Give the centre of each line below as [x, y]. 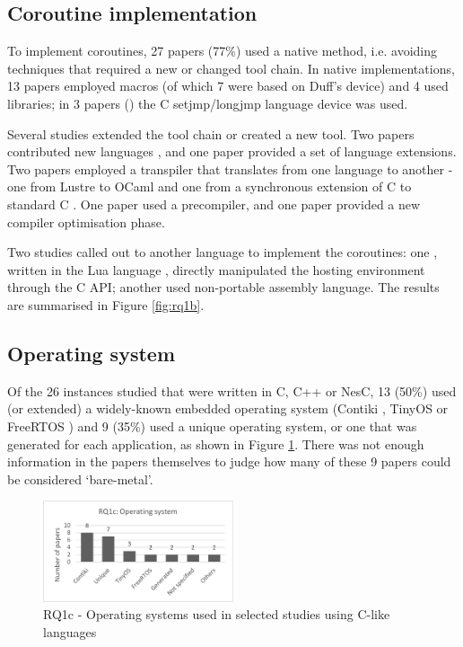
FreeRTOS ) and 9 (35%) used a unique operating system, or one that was [212, 425]
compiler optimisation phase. [86, 222]
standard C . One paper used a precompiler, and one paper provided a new [214, 204]
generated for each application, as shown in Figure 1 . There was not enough [216, 443]
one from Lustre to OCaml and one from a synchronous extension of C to [210, 186]
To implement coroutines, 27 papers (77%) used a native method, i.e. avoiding [223, 51]
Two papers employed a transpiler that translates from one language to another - [230, 168]
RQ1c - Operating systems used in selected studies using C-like [217, 614]
